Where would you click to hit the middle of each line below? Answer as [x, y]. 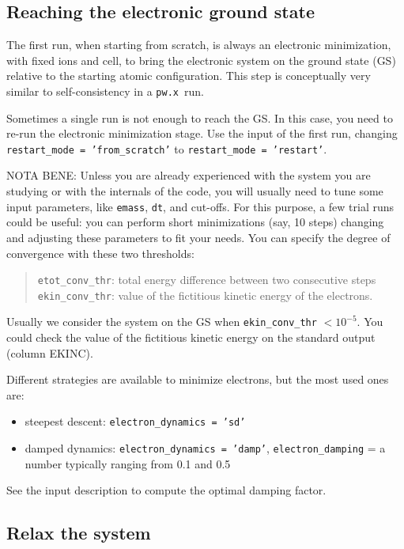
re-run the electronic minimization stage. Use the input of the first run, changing [202, 133]
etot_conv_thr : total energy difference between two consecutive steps [207, 280]
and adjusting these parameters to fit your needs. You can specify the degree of [198, 237]
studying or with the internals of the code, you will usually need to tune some [195, 191]
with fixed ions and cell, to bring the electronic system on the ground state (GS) [201, 60]
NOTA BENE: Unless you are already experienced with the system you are [189, 175]
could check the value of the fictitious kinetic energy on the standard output [191, 337]
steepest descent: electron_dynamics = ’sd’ [135, 421]
